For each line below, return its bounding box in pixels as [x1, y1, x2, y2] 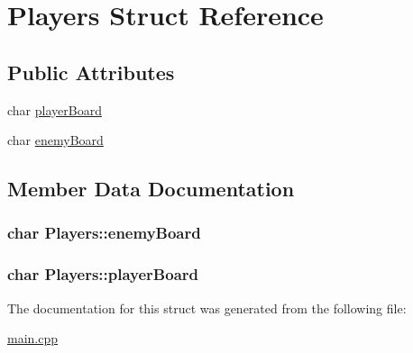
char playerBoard [7, 100, 102, 119]
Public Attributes [7, 58, 175, 86]
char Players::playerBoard [7, 263, 199, 285]
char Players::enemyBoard [7, 222, 201, 244]
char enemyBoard [7, 131, 104, 149]
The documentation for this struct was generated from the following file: [7, 298, 407, 317]
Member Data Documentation [7, 175, 295, 203]
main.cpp [7, 329, 59, 348]
